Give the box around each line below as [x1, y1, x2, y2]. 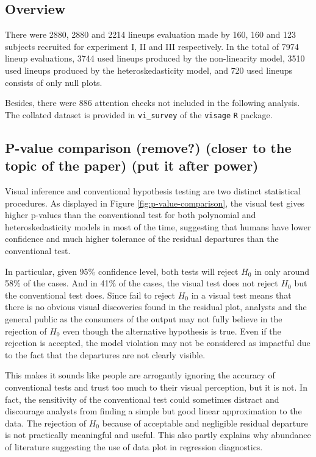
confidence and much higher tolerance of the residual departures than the [5, 232, 279, 245]
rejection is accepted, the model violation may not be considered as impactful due [5, 336, 311, 349]
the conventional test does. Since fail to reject [5, 288, 176, 301]
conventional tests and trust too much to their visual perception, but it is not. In [5, 380, 307, 393]
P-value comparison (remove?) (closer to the [5, 138, 292, 157]
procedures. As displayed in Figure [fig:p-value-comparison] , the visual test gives [5, 196, 304, 209]
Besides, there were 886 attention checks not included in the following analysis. [5, 96, 300, 109]
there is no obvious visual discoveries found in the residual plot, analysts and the [5, 300, 307, 313]
